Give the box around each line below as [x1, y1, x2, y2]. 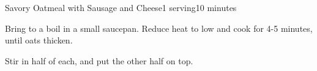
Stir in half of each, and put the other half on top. [5, 54, 193, 67]
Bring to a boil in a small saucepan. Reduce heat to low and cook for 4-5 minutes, [5, 21, 313, 34]
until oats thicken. [5, 34, 73, 47]
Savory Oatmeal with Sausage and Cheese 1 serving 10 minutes [5, 1, 237, 13]
